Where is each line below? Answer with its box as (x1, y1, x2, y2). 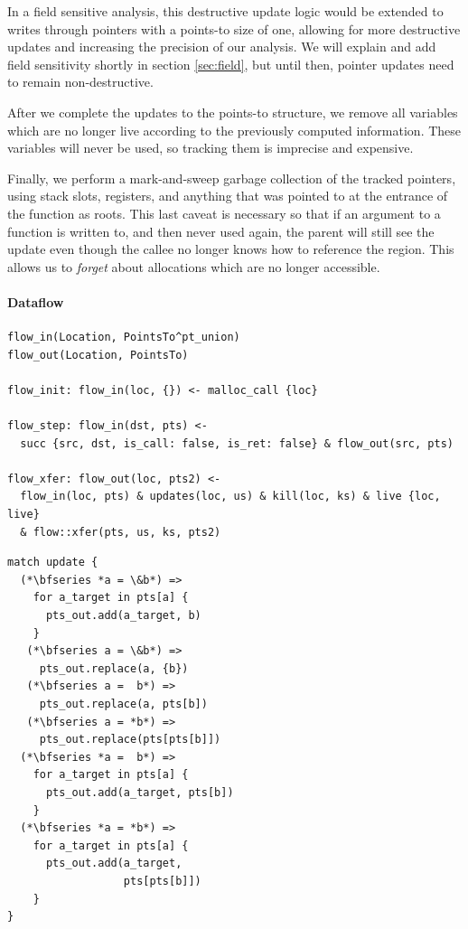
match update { (7, 556, 98, 569)
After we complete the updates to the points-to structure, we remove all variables (7, 102, 458, 121)
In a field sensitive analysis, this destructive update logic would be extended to (7, 2, 444, 20)
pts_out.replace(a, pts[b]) (39, 697, 208, 710)
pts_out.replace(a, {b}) (39, 662, 189, 675)
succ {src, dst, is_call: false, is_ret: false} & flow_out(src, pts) (20, 436, 454, 450)
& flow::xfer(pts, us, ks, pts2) (20, 525, 221, 539)
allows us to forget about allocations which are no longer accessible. (7, 257, 380, 276)
